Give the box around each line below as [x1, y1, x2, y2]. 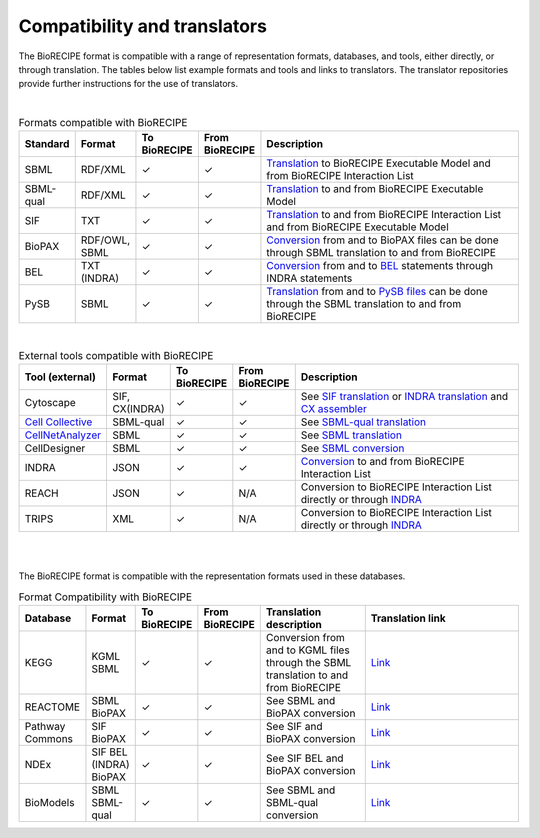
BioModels [24, 795, 75, 809]
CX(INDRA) [111, 402, 165, 416]
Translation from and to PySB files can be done [266, 285, 489, 299]
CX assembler [300, 402, 367, 416]
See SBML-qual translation [300, 415, 427, 429]
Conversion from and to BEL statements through [266, 259, 494, 273]
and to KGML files [265, 643, 350, 657]
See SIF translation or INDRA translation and [300, 390, 509, 404]
